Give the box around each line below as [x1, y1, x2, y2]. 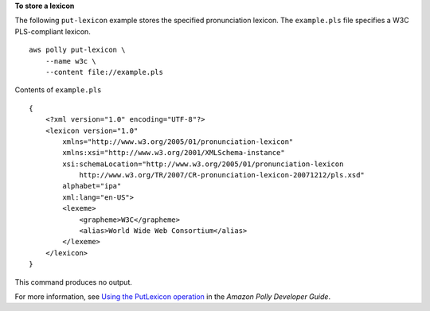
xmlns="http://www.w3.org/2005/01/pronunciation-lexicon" [62, 137, 294, 146]
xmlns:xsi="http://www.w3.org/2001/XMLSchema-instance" [62, 148, 286, 157]
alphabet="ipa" [62, 181, 122, 191]
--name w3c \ [45, 56, 96, 65]
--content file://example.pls [45, 68, 163, 76]
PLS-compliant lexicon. [14, 26, 91, 36]
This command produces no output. [14, 277, 133, 286]
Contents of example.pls [14, 85, 102, 95]
